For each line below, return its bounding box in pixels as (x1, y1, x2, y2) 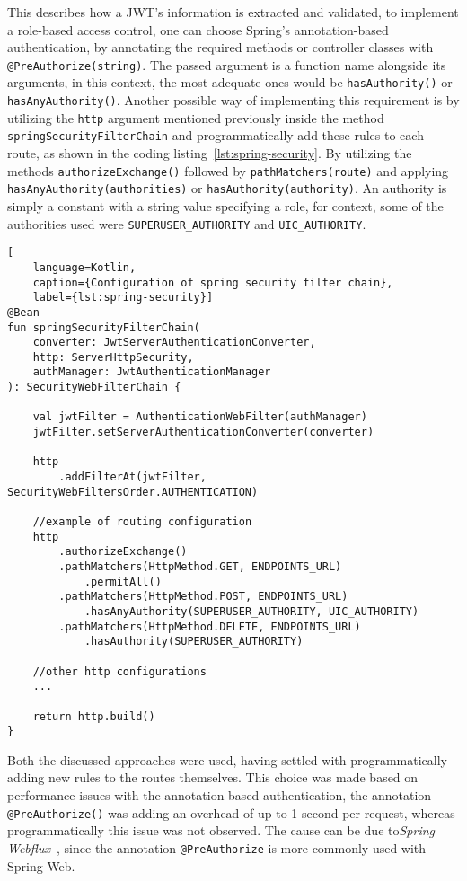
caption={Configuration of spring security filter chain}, (32, 276, 393, 289)
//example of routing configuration (32, 515, 252, 529)
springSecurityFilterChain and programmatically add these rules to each (7, 126, 424, 145)
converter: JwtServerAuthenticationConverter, (32, 336, 316, 349)
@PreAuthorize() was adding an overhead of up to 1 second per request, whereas (7, 803, 455, 822)
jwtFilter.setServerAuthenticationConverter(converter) (32, 426, 374, 439)
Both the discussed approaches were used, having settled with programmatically (7, 750, 448, 769)
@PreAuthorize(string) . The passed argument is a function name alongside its (7, 55, 446, 74)
